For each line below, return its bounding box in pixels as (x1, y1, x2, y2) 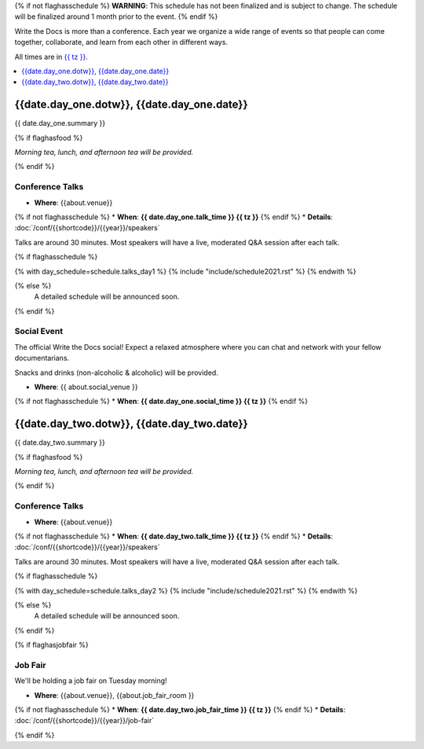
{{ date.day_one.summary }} (14, 119, 106, 128)
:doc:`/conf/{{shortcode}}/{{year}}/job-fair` (14, 716, 155, 725)
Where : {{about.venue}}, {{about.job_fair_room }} (34, 690, 195, 699)
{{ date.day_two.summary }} (14, 438, 106, 447)
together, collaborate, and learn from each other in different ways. (14, 38, 228, 47)
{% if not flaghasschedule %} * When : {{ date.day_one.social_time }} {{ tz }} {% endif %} (14, 397, 309, 406)
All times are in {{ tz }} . (14, 52, 88, 61)
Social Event (14, 326, 63, 337)
